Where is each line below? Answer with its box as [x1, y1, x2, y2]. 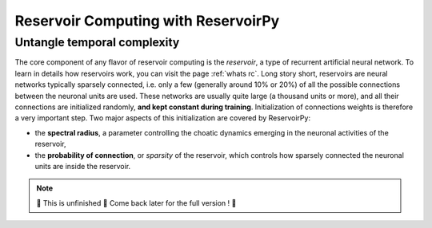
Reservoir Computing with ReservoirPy [14, 12, 280, 29]
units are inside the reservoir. [34, 161, 131, 171]
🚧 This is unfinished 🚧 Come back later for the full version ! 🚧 [36, 198, 237, 207]
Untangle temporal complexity [14, 35, 180, 49]
